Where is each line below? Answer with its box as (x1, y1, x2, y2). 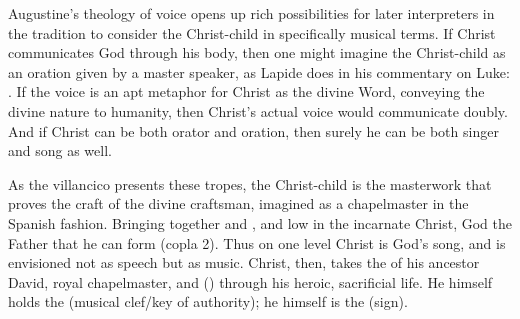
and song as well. (8, 140, 112, 161)
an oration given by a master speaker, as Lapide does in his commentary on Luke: (8, 61, 510, 82)
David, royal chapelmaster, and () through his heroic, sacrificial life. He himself (8, 271, 493, 292)
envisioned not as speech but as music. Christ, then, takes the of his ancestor (8, 252, 480, 273)
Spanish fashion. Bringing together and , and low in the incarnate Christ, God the (8, 212, 512, 233)
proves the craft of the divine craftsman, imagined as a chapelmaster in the (8, 193, 469, 214)
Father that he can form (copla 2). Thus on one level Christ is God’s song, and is (8, 232, 506, 253)
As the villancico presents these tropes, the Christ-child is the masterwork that (8, 173, 492, 194)
